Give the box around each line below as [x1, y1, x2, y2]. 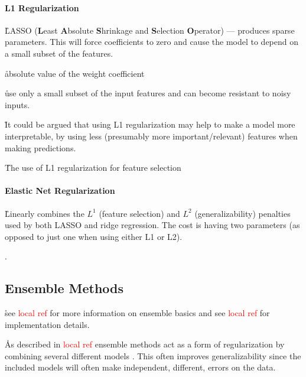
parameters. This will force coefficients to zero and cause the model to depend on [5, 35, 299, 48]
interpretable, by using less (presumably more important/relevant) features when [5, 129, 298, 142]
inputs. [5, 98, 30, 110]
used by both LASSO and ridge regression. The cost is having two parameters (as [5, 219, 300, 231]
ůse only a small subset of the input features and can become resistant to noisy [5, 87, 291, 99]
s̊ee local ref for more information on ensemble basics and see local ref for [5, 307, 270, 319]
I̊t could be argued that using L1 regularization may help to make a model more [5, 118, 295, 131]
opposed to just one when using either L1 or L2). [5, 230, 183, 242]
